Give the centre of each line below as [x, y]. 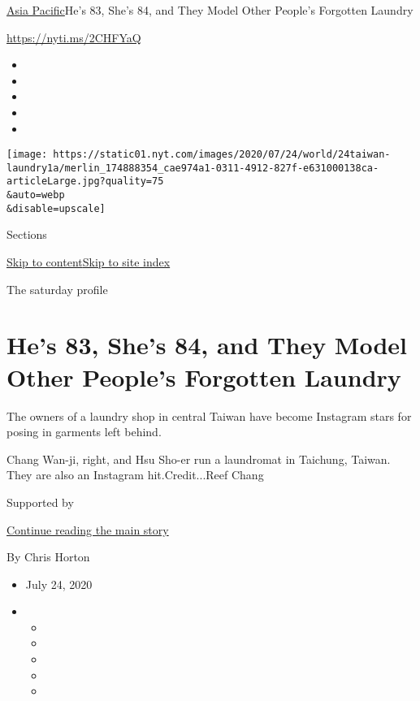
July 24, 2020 [59, 584]
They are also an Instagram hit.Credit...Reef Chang [135, 475]
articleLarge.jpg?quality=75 [85, 182]
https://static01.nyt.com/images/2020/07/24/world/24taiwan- [222, 155]
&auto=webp [36, 195]
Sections [27, 234]
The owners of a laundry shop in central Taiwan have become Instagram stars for [209, 415]
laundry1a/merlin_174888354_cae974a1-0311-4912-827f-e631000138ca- [193, 168]
